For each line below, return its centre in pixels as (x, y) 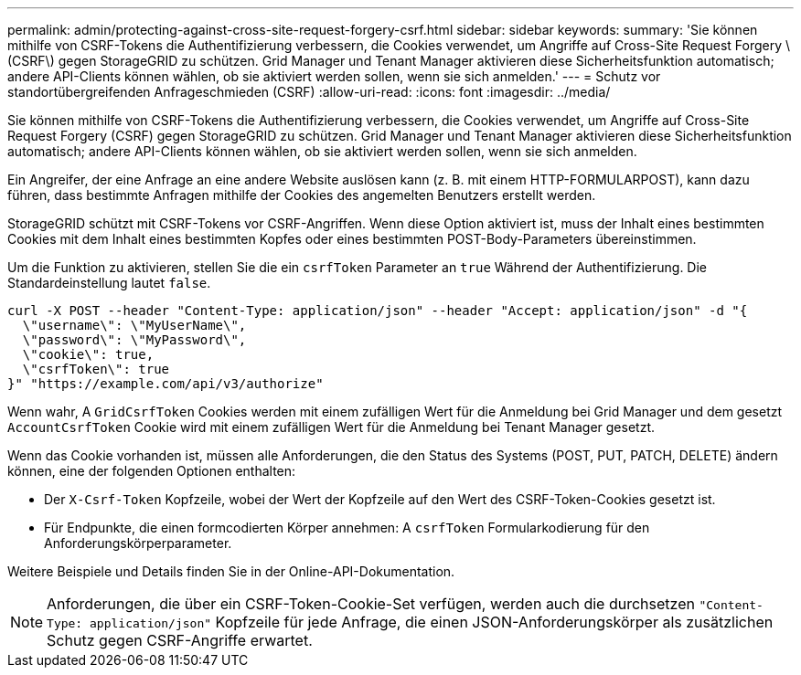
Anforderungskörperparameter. (138, 543)
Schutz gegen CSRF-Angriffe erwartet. (180, 640)
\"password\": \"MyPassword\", (134, 340)
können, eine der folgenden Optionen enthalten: (152, 471)
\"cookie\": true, (88, 354)
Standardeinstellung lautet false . (109, 283)
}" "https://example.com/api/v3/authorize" (166, 384)
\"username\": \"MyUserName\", (134, 325)
